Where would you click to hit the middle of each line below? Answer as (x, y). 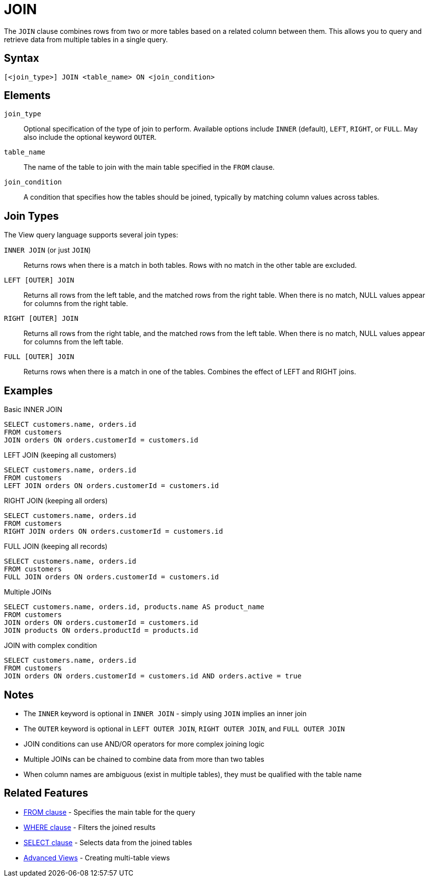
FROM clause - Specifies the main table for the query (110, 812)
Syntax (22, 58)
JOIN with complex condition (50, 646)
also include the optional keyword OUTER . (90, 137)
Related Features (46, 793)
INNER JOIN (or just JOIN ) (48, 250)
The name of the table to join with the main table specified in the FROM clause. (149, 167)
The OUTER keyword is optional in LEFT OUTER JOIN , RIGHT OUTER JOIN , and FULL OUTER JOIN (184, 728)
